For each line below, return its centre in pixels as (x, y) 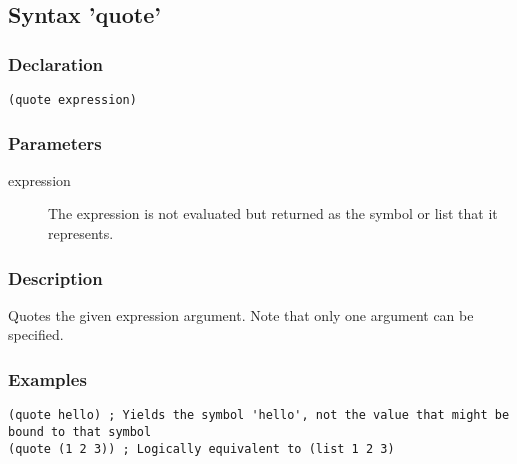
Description (55, 277)
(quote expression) (72, 100)
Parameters (55, 142)
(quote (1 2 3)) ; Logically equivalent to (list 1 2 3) (201, 448)
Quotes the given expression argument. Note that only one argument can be (241, 314)
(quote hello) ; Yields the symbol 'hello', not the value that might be (259, 415)
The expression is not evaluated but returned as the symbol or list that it (273, 213)
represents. (81, 233)
